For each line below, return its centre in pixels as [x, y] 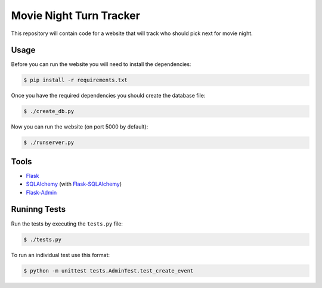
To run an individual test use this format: [61, 255]
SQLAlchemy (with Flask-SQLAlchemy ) [74, 184]
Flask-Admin [41, 192]
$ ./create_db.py [49, 111]
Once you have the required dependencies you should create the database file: [108, 96]
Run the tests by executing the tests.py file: [67, 224]
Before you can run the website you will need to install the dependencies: [101, 64]
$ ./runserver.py [49, 143]
